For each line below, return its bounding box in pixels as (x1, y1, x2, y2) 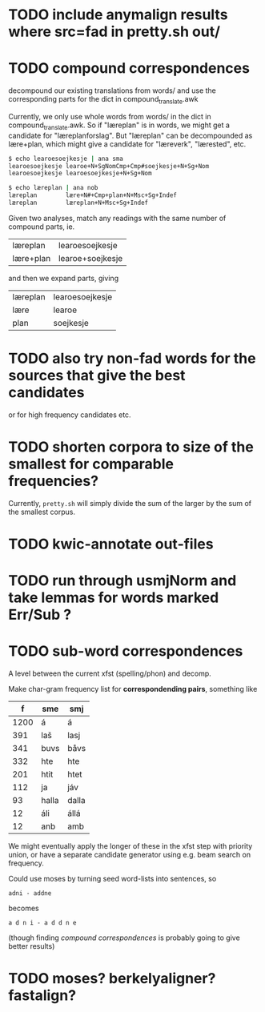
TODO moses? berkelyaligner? (8, 970, 216, 988)
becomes (8, 903, 39, 914)
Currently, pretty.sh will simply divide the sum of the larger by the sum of (8, 498, 252, 508)
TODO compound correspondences (8, 59, 251, 78)
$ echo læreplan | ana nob (8, 184, 98, 192)
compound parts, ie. (8, 222, 75, 231)
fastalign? (8, 986, 77, 1005)
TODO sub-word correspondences (8, 642, 243, 661)
